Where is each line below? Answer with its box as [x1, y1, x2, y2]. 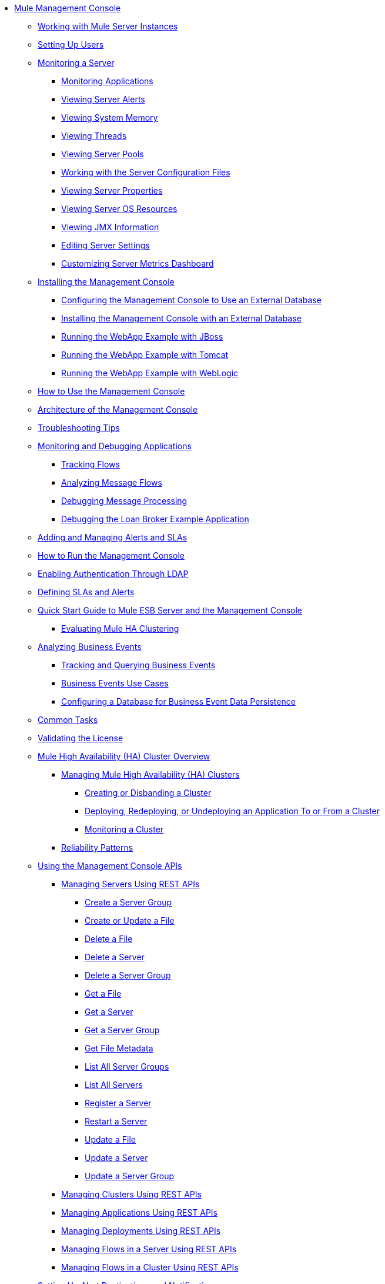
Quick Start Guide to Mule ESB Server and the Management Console [38, 605, 302, 615]
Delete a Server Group [85, 970, 171, 980]
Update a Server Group [85, 1171, 175, 1181]
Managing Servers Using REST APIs [61, 879, 200, 889]
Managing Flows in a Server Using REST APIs [61, 1244, 237, 1254]
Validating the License [38, 733, 123, 743]
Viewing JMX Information [61, 222, 159, 232]
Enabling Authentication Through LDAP [38, 569, 189, 579]
